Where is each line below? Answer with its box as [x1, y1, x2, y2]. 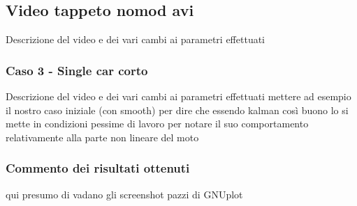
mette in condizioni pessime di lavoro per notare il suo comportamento [6, 116, 309, 131]
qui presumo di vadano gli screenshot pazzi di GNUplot [6, 187, 243, 201]
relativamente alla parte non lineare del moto [6, 129, 199, 144]
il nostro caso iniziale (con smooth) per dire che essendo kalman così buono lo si [6, 102, 349, 117]
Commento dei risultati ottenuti [6, 159, 190, 177]
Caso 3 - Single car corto [6, 61, 148, 79]
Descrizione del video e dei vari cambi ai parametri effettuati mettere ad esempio [6, 89, 351, 104]
